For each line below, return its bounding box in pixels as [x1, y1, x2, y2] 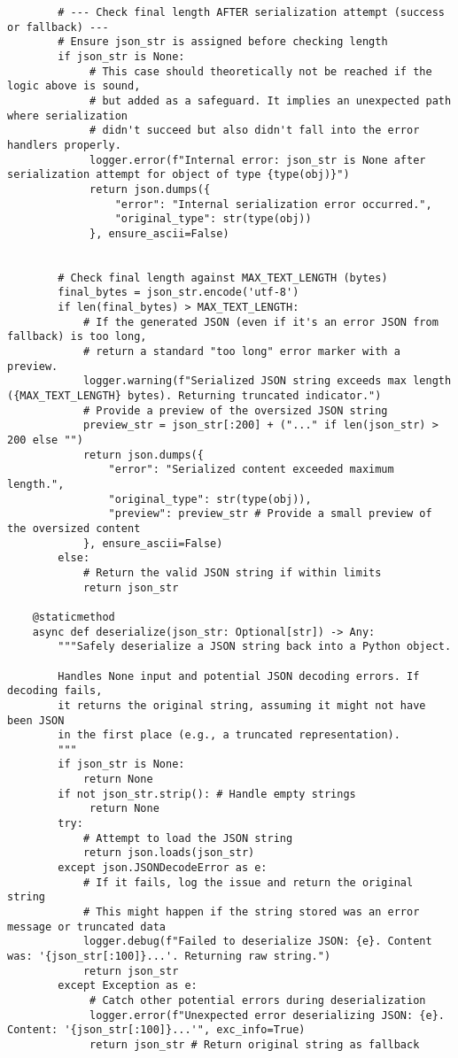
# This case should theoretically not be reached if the [89, 65, 432, 78]
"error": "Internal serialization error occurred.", [114, 197, 432, 211]
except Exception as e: [58, 979, 198, 992]
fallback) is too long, [7, 330, 147, 344]
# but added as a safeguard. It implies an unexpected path [89, 94, 452, 107]
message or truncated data [7, 920, 166, 933]
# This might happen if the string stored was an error [82, 906, 420, 919]
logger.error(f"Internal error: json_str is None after [89, 153, 426, 166]
